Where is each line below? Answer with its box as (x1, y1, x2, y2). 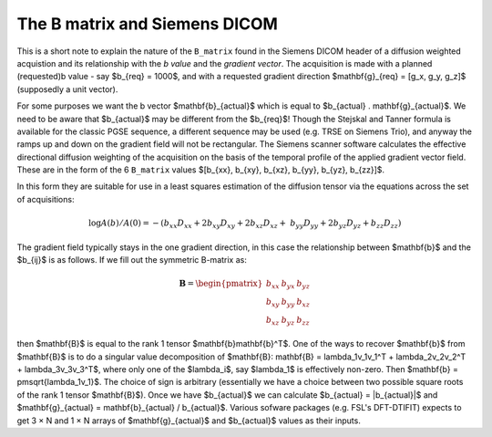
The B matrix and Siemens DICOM (16, 14, 278, 34)
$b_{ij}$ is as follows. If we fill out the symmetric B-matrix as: (16, 254, 248, 265)
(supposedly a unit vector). (16, 83, 118, 95)
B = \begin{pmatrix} (179, 278, 263, 289)
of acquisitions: (16, 193, 75, 204)
